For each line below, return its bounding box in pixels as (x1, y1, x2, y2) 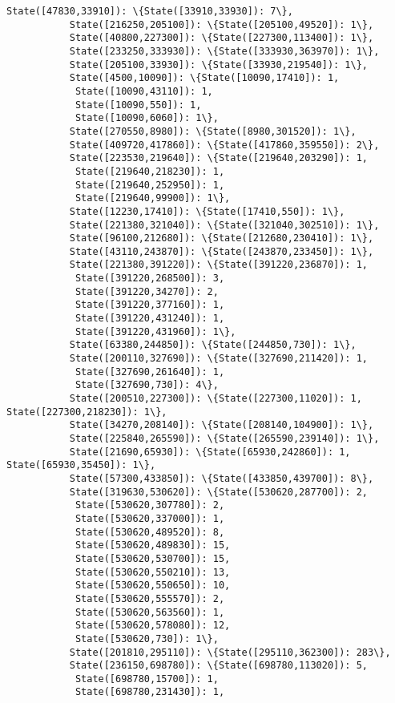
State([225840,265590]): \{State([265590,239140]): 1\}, (69, 433, 380, 444)
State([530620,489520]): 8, (75, 526, 225, 538)
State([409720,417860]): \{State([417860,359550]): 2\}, (69, 139, 380, 151)
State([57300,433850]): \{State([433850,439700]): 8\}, (69, 472, 374, 484)
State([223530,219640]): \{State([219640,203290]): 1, (69, 152, 369, 164)
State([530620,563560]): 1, (75, 606, 225, 618)
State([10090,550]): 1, (75, 99, 202, 111)
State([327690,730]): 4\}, (75, 379, 219, 391)
